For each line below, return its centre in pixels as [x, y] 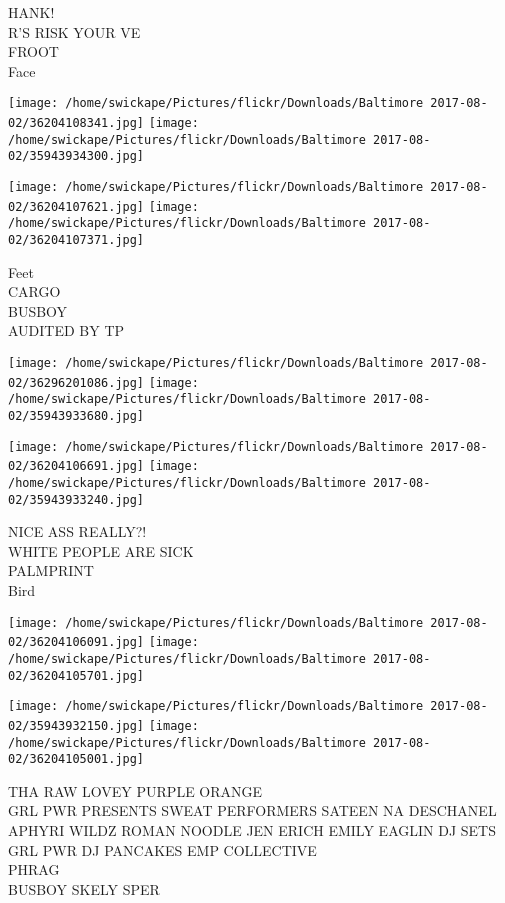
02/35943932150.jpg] [76, 725]
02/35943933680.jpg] [76, 415]
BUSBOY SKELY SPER [84, 888]
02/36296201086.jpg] [76, 382]
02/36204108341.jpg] [76, 123]
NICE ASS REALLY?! [77, 531]
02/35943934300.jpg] [76, 156]
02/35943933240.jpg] [76, 499]
